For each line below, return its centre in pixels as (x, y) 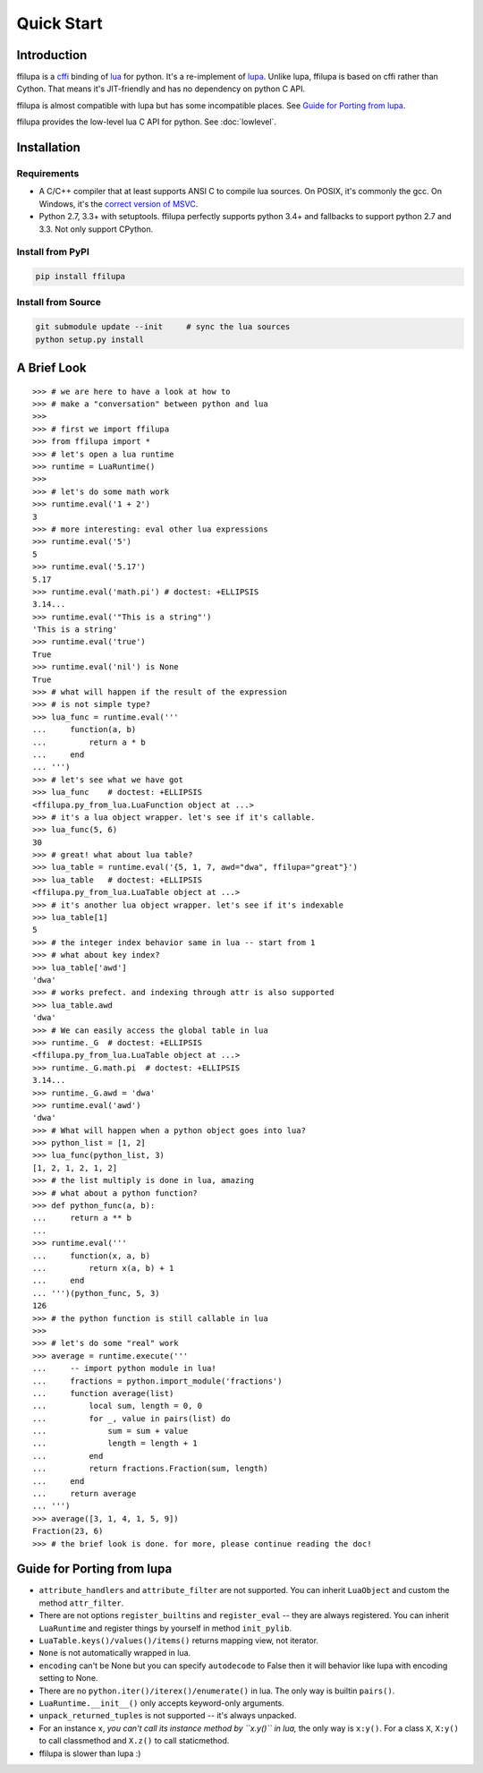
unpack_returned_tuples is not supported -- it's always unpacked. (168, 1716)
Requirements (48, 174)
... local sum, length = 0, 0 (118, 1406)
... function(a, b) (85, 730)
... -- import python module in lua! (124, 1368)
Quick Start (59, 23)
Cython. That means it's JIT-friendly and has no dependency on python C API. (161, 89)
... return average (85, 1494)
